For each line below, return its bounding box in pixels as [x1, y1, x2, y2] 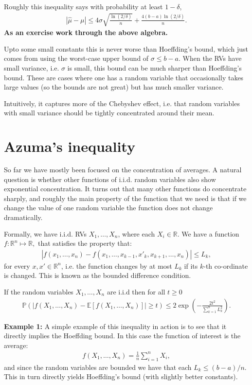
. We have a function [177, 228, 239, 238]
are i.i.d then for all [107, 287, 165, 297]
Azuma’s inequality [4, 136, 135, 156]
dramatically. [4, 212, 43, 222]
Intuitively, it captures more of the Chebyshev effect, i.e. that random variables [4, 98, 240, 108]
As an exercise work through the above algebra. [4, 27, 168, 37]
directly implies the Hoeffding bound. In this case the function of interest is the [4, 330, 241, 341]
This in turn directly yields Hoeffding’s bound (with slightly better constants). [4, 371, 238, 382]
